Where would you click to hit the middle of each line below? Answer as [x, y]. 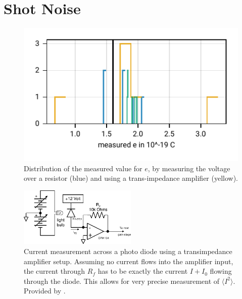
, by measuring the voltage [189, 168]
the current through [55, 271]
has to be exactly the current [143, 271]
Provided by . [45, 291]
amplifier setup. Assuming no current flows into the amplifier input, [129, 261]
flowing [221, 271]
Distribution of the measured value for [83, 168]
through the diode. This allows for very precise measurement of [122, 281]
